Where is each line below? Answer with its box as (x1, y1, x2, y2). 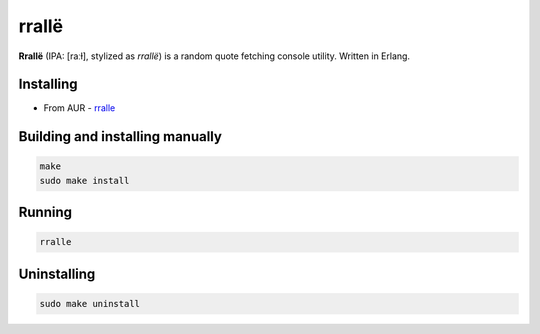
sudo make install (39, 175, 130, 186)
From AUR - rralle (43, 102, 116, 114)
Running (18, 204, 73, 221)
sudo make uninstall (39, 298, 140, 310)
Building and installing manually (18, 128, 222, 145)
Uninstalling (18, 265, 96, 282)
